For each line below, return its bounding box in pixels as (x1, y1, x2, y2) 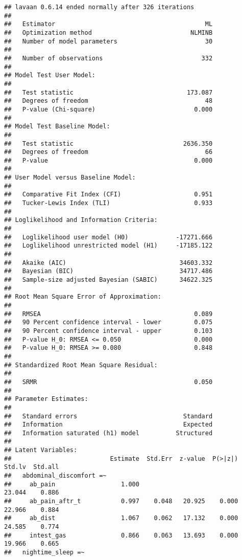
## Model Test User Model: (4, 72, 95, 79)
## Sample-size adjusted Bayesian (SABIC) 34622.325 (4, 276, 213, 283)
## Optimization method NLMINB (4, 29, 213, 36)
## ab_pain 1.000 (4, 480, 139, 488)
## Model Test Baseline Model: (4, 123, 110, 130)
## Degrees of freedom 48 (4, 97, 213, 105)
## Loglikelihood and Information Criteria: (4, 216, 158, 224)
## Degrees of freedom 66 (4, 148, 213, 156)
